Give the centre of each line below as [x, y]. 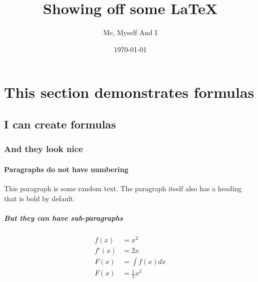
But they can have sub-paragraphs [64, 218]
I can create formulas [60, 124]
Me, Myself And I [130, 32]
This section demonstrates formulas [129, 92]
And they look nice [44, 149]
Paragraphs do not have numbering [66, 169]
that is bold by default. [40, 198]
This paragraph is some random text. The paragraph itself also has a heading [123, 188]
